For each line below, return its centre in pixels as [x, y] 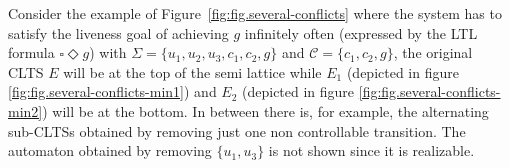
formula [31, 52]
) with [108, 52]
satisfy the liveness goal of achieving [118, 32]
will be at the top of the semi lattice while [192, 71]
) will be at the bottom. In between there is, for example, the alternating [265, 110]
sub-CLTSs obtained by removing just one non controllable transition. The [237, 130]
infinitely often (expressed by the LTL [361, 32]
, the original [433, 52]
